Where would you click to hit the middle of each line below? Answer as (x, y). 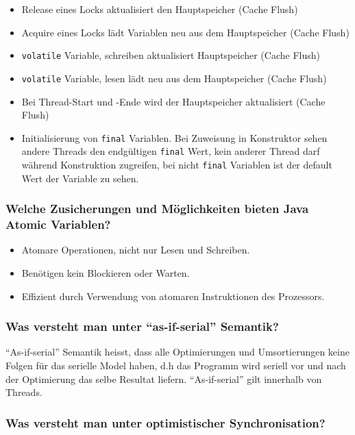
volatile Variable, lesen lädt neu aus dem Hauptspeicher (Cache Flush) (174, 78)
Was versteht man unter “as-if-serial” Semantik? (142, 326)
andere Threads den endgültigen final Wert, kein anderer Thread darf (171, 151)
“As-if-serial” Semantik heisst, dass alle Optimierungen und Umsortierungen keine (177, 352)
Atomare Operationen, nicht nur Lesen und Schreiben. (136, 250)
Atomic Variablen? (58, 224)
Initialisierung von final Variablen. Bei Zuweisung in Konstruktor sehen (174, 137)
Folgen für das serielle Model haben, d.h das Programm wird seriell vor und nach (176, 365)
